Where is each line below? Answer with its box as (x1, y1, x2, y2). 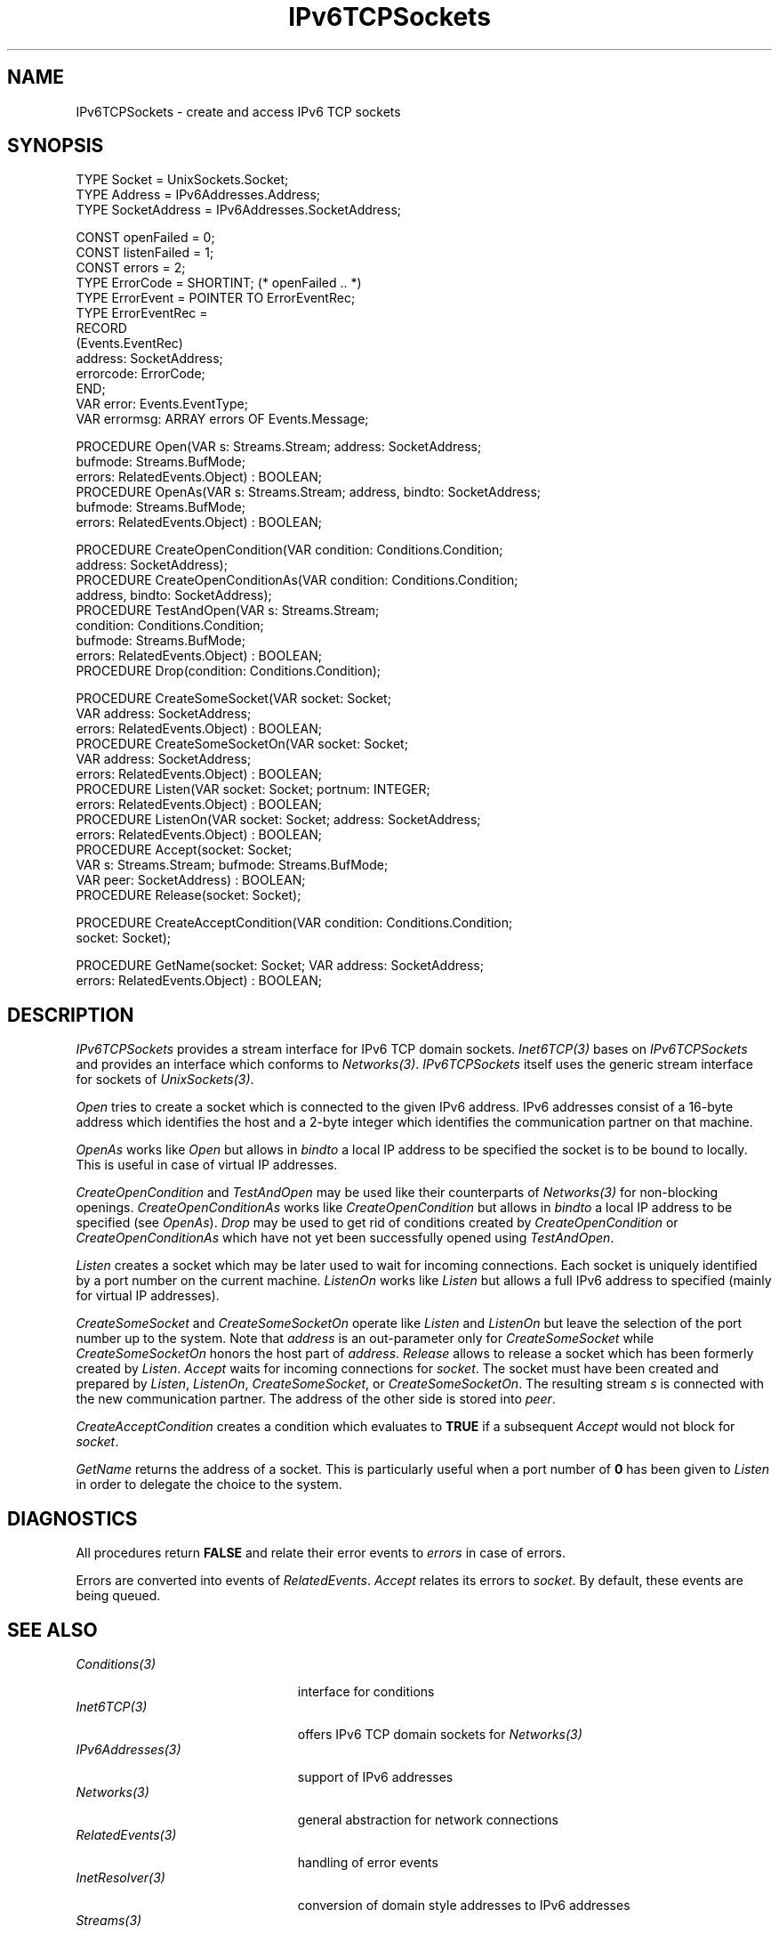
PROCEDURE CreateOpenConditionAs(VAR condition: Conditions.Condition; (76, 572, 518, 588)
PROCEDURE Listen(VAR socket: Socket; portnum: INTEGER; (76, 781, 430, 797)
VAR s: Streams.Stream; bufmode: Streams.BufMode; (76, 857, 389, 873)
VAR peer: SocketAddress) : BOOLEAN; (76, 872, 306, 888)
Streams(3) (76, 1912, 142, 1928)
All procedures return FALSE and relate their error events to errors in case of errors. (76, 1545, 566, 1561)
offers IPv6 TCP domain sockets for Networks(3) (297, 1726, 582, 1742)
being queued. (76, 1588, 161, 1604)
